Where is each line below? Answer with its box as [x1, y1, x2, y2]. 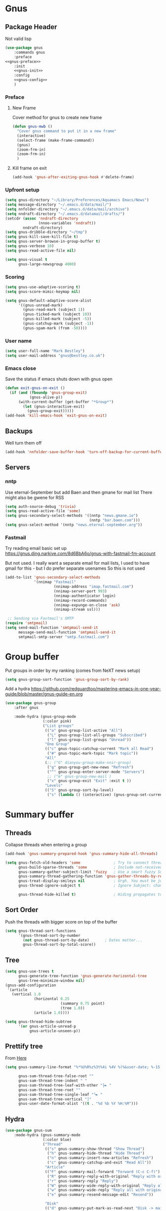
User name [5, 337, 32, 344]
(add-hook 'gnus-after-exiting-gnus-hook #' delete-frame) [12, 175, 134, 180]
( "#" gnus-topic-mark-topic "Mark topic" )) [47, 751, 138, 756]
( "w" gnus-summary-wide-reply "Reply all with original [47, 1188, 165, 1193]
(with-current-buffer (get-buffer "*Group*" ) [18, 399, 114, 404]
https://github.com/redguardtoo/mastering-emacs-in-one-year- [31, 686, 162, 692]
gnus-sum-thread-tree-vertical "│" [18, 1096, 92, 1102]
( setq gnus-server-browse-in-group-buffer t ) [5, 239, 100, 244]
